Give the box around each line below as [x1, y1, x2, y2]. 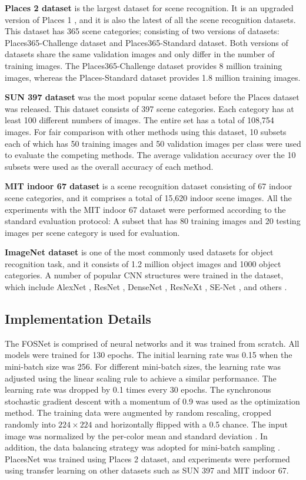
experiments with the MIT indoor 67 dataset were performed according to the [5, 203, 286, 215]
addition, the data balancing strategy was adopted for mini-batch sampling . [5, 441, 280, 453]
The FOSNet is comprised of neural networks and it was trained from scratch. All [5, 337, 300, 349]
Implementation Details [5, 310, 151, 328]
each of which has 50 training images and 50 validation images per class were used [5, 137, 301, 149]
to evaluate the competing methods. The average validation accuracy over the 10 [5, 149, 296, 161]
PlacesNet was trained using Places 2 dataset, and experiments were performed [5, 452, 290, 465]
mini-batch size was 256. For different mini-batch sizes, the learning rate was [5, 360, 281, 373]
